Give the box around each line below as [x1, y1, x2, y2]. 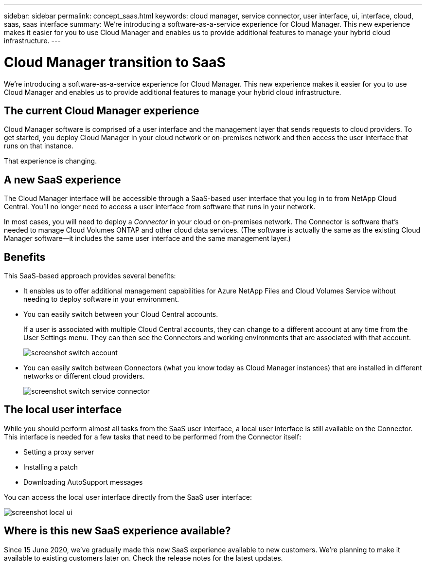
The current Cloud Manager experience [4, 104, 199, 117]
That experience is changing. [4, 157, 97, 165]
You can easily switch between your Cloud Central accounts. [23, 310, 218, 319]
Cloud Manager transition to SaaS [4, 54, 226, 71]
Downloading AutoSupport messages [23, 477, 143, 486]
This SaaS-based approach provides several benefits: [4, 272, 176, 280]
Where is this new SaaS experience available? [4, 525, 231, 537]
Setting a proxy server [23, 447, 94, 456]
